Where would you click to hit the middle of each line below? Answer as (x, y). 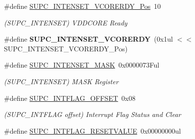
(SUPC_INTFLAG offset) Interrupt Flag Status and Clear (93, 114)
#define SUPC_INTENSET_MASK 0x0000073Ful (82, 65)
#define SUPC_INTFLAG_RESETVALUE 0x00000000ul (93, 130)
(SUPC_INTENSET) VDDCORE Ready (66, 22)
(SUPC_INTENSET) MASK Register (61, 81)
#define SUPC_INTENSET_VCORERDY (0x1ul (89, 39)
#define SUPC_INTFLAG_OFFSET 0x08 (70, 98)
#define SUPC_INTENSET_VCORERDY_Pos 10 (83, 6)
